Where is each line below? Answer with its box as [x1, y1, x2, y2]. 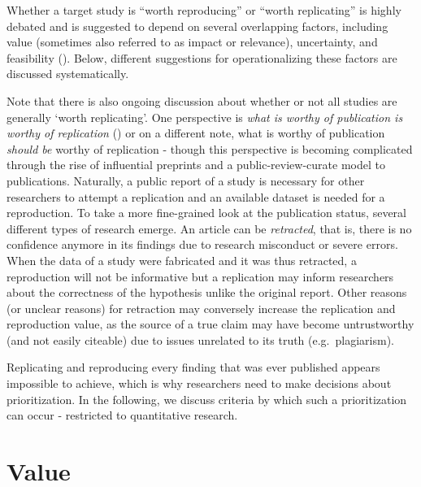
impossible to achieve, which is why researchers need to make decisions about [7, 375, 392, 392]
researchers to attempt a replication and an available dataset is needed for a [7, 188, 385, 205]
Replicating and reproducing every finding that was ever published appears [7, 359, 380, 376]
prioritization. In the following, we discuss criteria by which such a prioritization [7, 390, 407, 407]
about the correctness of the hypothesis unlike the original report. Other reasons [7, 284, 407, 301]
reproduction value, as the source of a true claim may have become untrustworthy [7, 315, 414, 333]
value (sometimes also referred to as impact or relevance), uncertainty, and [7, 33, 378, 50]
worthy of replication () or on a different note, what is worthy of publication [7, 124, 385, 141]
